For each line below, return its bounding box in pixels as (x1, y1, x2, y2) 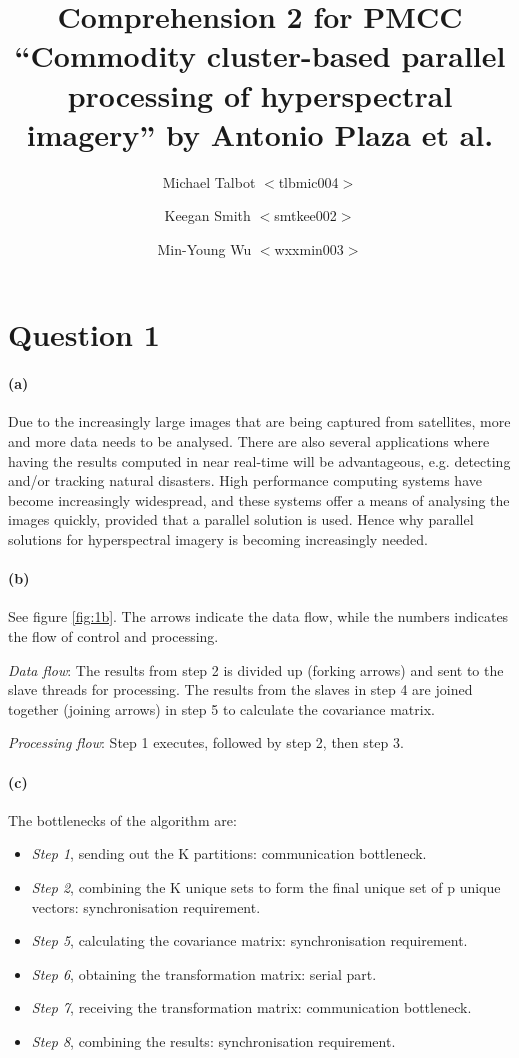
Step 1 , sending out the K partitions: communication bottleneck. (31, 843, 427, 864)
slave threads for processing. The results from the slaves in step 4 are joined (8, 679, 473, 700)
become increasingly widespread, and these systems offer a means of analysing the (8, 489, 510, 510)
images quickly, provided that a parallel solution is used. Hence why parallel (8, 509, 474, 530)
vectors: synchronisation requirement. (31, 896, 261, 917)
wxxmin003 (274, 238, 344, 259)
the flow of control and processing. (8, 626, 219, 646)
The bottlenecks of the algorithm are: (8, 809, 237, 830)
